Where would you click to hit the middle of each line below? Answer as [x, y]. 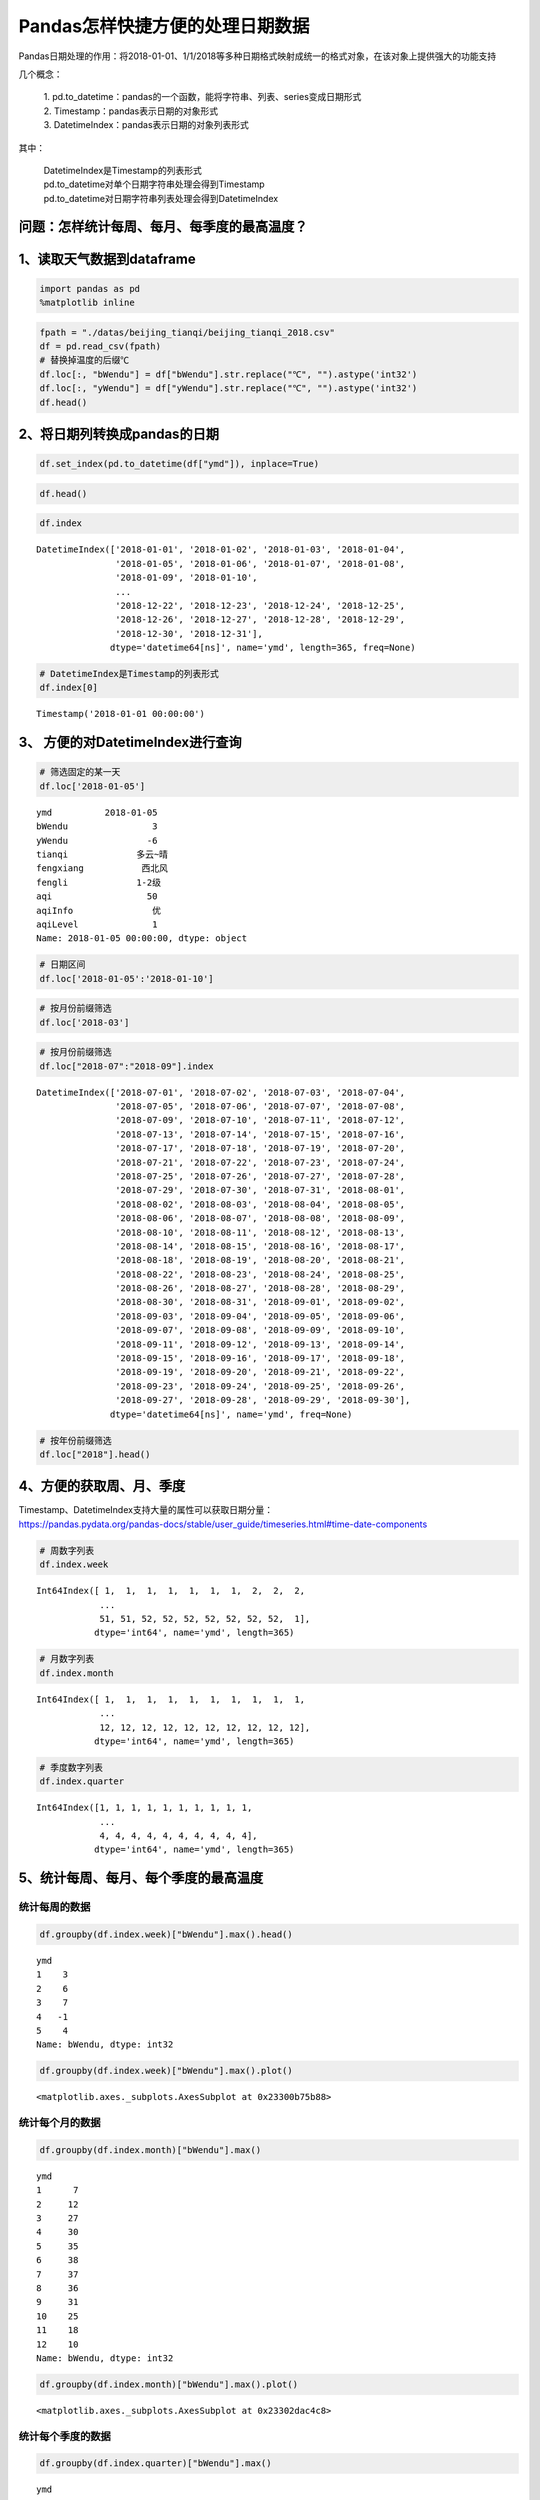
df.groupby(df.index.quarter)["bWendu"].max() [155, 2463]
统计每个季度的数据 [65, 2436]
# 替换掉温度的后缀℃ [84, 360]
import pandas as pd [89, 288]
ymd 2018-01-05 [97, 812]
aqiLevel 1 [97, 924]
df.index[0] [69, 688]
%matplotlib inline [87, 303]
